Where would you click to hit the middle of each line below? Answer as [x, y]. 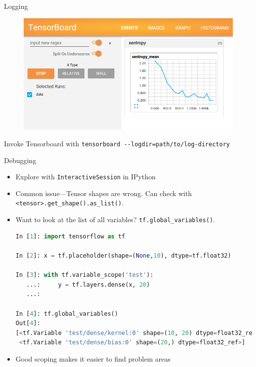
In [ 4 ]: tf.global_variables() [67, 314]
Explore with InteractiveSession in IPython [86, 177]
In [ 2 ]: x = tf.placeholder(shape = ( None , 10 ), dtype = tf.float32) [123, 255]
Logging [16, 6]
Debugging [20, 160]
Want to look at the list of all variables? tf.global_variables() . [115, 219]
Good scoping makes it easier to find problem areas [93, 358]
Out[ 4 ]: [28, 323]
